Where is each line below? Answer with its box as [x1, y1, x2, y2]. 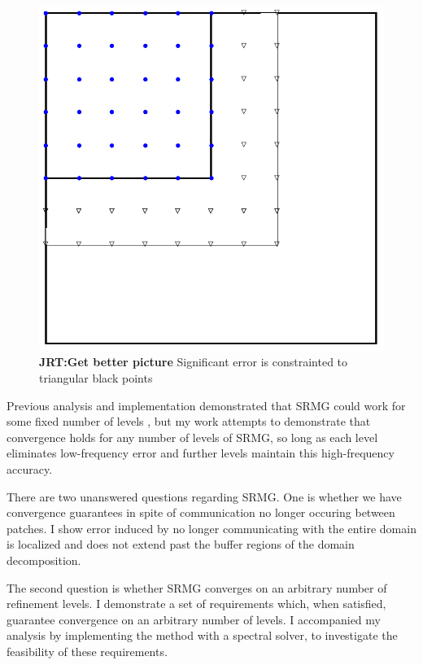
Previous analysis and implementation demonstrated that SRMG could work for [7, 396, 406, 413]
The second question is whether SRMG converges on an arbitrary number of [7, 579, 387, 596]
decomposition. [7, 551, 81, 568]
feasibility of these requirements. [7, 642, 168, 659]
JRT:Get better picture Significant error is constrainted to [39, 353, 348, 370]
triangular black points [39, 370, 153, 387]
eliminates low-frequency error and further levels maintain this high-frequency [7, 444, 395, 462]
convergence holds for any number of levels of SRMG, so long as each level [7, 428, 378, 445]
